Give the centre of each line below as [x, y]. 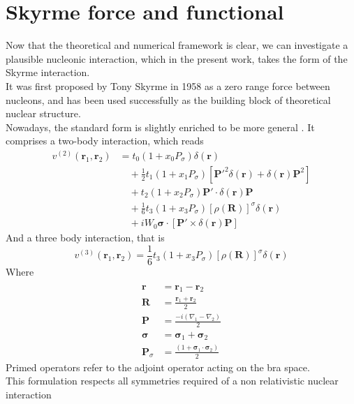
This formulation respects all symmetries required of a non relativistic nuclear [172, 381]
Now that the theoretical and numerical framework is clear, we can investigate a [177, 45]
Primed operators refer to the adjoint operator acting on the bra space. [158, 367]
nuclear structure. [43, 113]
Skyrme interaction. [48, 72]
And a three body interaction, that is [85, 238]
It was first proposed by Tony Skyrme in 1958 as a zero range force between [168, 85]
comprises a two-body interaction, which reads [105, 141]
